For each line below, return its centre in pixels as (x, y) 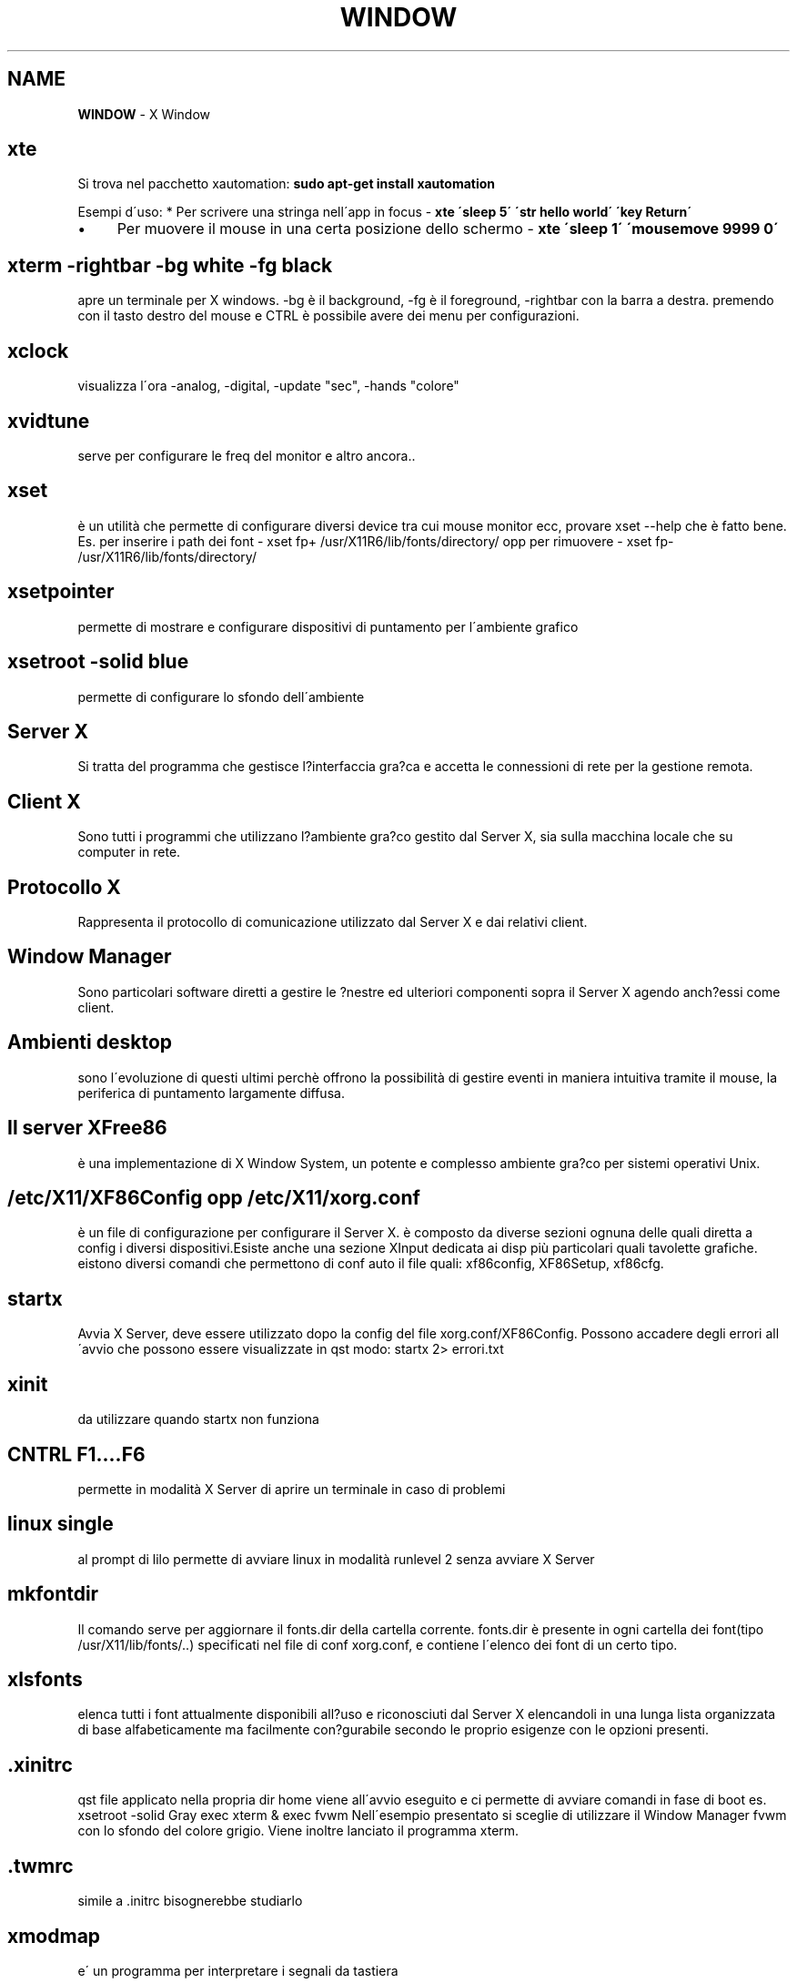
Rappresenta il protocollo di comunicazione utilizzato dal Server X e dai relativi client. (333, 922)
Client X (44, 801)
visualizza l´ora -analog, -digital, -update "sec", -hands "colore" (268, 386)
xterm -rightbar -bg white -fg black (170, 265)
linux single (61, 1524)
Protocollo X (64, 887)
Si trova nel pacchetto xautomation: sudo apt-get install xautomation (287, 184)
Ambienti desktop (90, 1042)
